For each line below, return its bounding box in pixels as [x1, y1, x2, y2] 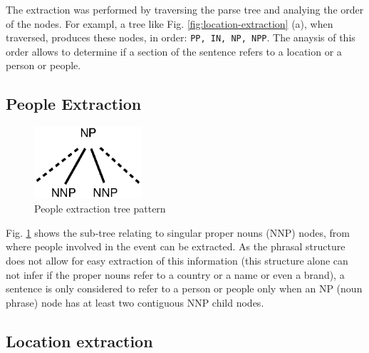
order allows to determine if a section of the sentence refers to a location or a [6, 44, 342, 58]
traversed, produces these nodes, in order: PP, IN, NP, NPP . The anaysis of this [6, 30, 355, 45]
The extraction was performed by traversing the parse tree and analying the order [6, 2, 364, 16]
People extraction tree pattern [34, 201, 166, 216]
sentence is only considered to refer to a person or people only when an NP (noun [6, 281, 363, 296]
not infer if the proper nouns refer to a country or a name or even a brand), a [6, 267, 345, 282]
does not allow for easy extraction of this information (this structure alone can [6, 252, 348, 267]
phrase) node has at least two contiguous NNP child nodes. [6, 295, 264, 309]
